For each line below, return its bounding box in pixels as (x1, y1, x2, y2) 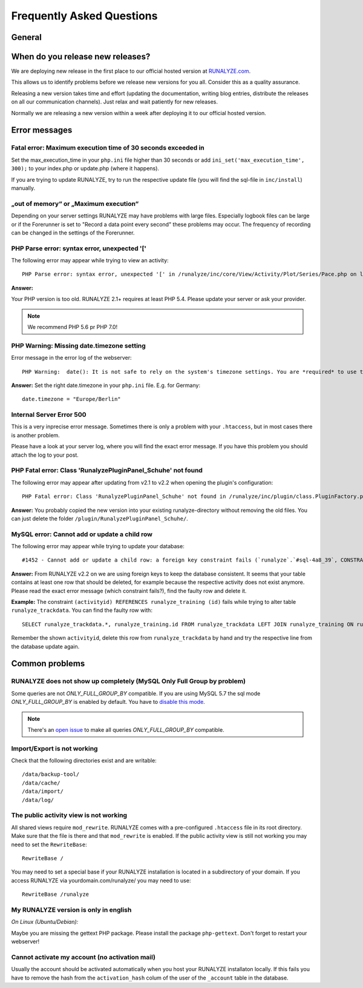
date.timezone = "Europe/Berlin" (22, 396, 121, 403)
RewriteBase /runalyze (22, 891, 90, 898)
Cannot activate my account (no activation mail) (11, 953, 155, 961)
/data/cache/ (22, 779, 60, 786)
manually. (11, 184, 36, 191)
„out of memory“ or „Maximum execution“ (11, 199, 139, 208)
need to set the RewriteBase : (11, 841, 87, 848)
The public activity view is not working (11, 811, 127, 820)
